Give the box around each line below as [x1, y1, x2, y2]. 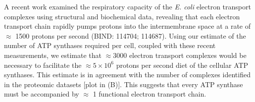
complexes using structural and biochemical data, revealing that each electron [4, 11, 240, 21]
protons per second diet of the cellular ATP [116, 59, 249, 70]
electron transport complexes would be [129, 50, 247, 60]
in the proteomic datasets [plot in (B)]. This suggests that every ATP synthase [4, 79, 243, 89]
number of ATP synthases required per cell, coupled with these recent [4, 40, 216, 51]
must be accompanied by [4, 89, 79, 99]
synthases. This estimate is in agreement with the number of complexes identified [4, 69, 251, 80]
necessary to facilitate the [4, 59, 82, 70]
